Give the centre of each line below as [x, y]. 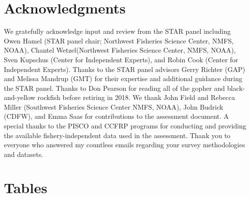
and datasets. [24, 154]
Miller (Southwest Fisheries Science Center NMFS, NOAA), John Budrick [114, 106]
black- [236, 88]
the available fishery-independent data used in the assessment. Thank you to [117, 135]
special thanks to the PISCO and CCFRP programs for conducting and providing [125, 126]
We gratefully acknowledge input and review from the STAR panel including [117, 31]
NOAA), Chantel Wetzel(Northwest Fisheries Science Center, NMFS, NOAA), [120, 50]
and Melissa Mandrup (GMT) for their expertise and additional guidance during [123, 78]
